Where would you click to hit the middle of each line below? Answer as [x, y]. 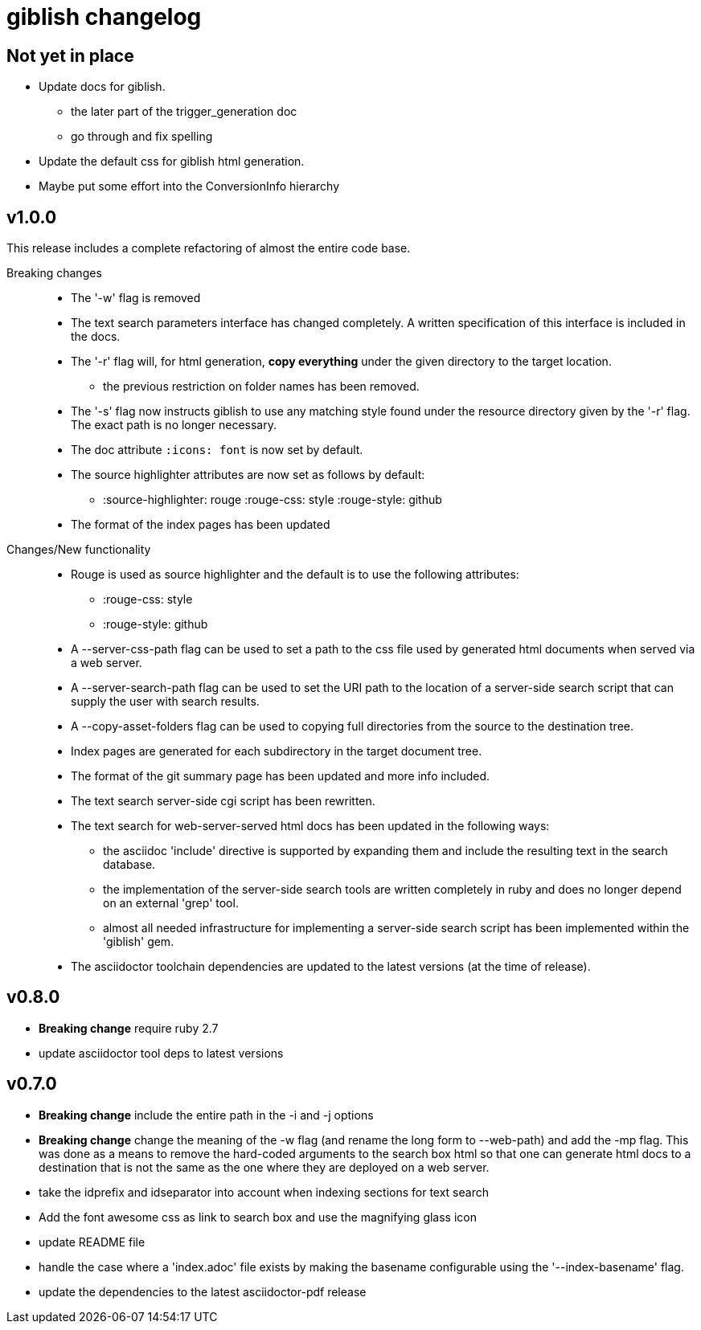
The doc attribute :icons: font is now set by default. [217, 450]
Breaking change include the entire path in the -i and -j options [206, 1115]
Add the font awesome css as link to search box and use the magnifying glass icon [258, 1217]
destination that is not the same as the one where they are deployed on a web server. [264, 1167]
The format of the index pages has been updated [201, 525]
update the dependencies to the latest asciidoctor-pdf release [203, 1291]
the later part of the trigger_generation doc [184, 112]
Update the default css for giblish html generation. [172, 162]
